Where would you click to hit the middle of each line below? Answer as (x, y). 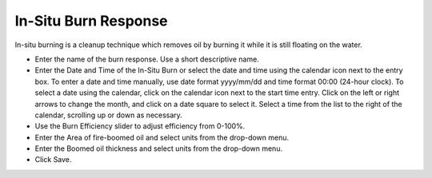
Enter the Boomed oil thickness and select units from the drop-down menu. (159, 148)
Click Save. (53, 160)
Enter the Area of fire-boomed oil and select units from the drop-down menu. (162, 137)
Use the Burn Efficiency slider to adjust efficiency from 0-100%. (140, 126)
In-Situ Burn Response (91, 21)
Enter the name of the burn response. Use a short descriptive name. (147, 59)
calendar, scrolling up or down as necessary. (109, 115)
